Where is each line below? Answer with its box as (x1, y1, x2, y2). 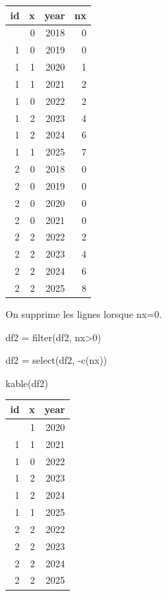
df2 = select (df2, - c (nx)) (5, 353, 107, 367)
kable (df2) (5, 375, 49, 390)
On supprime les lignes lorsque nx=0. (5, 307, 162, 321)
